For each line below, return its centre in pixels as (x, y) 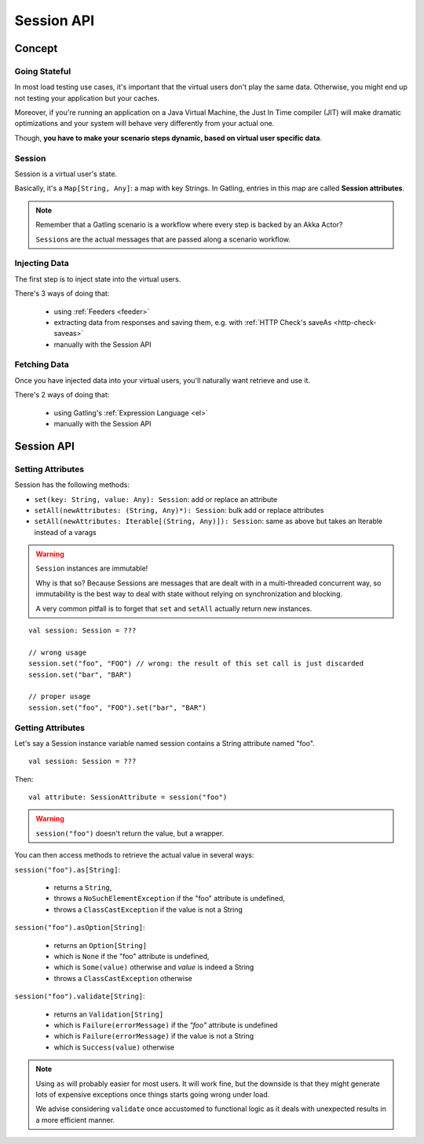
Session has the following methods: (72, 485)
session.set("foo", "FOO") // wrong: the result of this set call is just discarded (196, 664)
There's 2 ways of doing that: (62, 395)
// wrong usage (58, 652)
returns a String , (83, 888)
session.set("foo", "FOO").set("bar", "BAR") (118, 707)
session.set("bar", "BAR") (80, 674)
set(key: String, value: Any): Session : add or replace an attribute (156, 499)
